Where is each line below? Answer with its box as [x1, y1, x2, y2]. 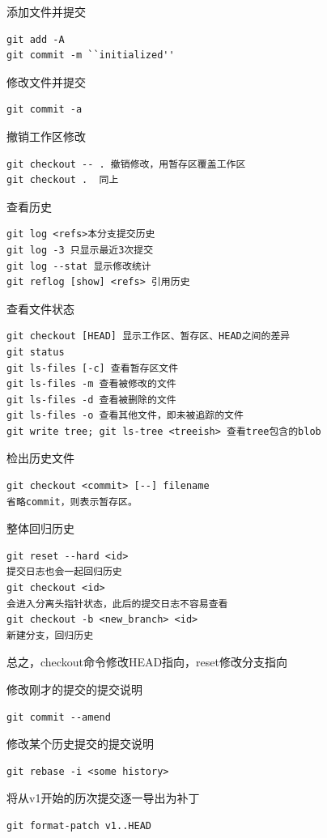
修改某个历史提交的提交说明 [6, 735, 154, 752]
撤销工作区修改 [6, 127, 86, 144]
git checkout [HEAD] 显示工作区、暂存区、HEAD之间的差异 [6, 330, 291, 342]
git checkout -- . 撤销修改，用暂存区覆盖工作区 [6, 158, 246, 170]
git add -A [6, 33, 65, 45]
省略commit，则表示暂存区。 [6, 496, 138, 508]
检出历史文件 [6, 449, 74, 466]
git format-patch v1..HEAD [6, 819, 151, 832]
